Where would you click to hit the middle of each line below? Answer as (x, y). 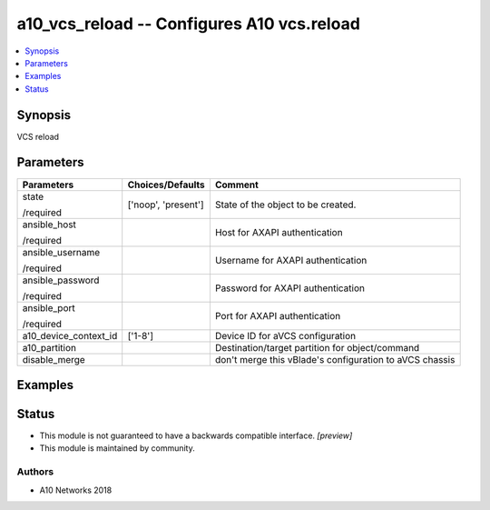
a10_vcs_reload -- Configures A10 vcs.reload (188, 24)
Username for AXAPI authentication (291, 260)
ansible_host (49, 225)
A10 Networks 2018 (76, 490)
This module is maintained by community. (117, 448)
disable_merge (54, 359)
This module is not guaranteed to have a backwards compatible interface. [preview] (196, 435)
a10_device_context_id (70, 335)
